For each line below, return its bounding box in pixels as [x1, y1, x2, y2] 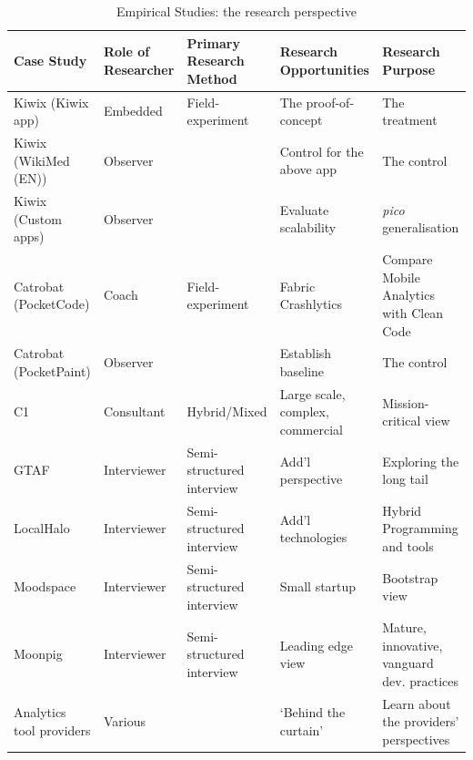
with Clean [382, 303, 444, 322]
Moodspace [14, 577, 76, 596]
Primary [186, 33, 240, 52]
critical [382, 411, 421, 430]
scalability [279, 218, 337, 237]
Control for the [279, 141, 364, 160]
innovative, [382, 635, 443, 654]
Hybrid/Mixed [186, 402, 267, 421]
